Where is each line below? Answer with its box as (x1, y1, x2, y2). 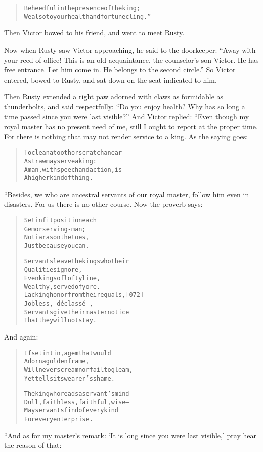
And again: (4, 331, 38, 342)
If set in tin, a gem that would (24, 349, 111, 357)
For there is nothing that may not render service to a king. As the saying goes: (4, 131, 248, 141)
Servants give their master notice (24, 308, 129, 316)
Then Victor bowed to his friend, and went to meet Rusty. (4, 27, 185, 38)
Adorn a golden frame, (24, 358, 90, 365)
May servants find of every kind (24, 407, 118, 415)
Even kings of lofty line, (24, 275, 101, 282)
